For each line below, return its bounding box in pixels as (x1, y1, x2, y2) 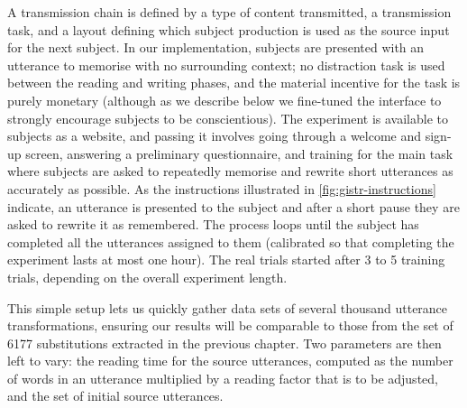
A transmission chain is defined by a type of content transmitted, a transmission (7, 3, 452, 21)
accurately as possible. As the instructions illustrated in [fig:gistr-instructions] (7, 179, 436, 198)
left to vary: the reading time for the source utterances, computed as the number (7, 351, 453, 370)
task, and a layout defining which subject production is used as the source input (7, 20, 450, 39)
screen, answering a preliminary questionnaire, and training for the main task (25, 144, 453, 162)
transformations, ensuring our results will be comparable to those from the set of (7, 316, 453, 335)
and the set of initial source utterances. (7, 386, 224, 405)
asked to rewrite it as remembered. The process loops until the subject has (7, 215, 419, 234)
